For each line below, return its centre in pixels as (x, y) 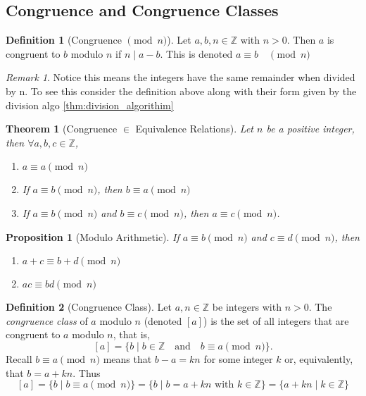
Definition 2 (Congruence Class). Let (89, 307)
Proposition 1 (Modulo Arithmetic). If (93, 236)
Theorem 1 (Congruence (62, 129)
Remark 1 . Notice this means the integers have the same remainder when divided (181, 77)
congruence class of (47, 320)
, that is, (131, 334)
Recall (19, 358)
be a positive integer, (310, 129)
